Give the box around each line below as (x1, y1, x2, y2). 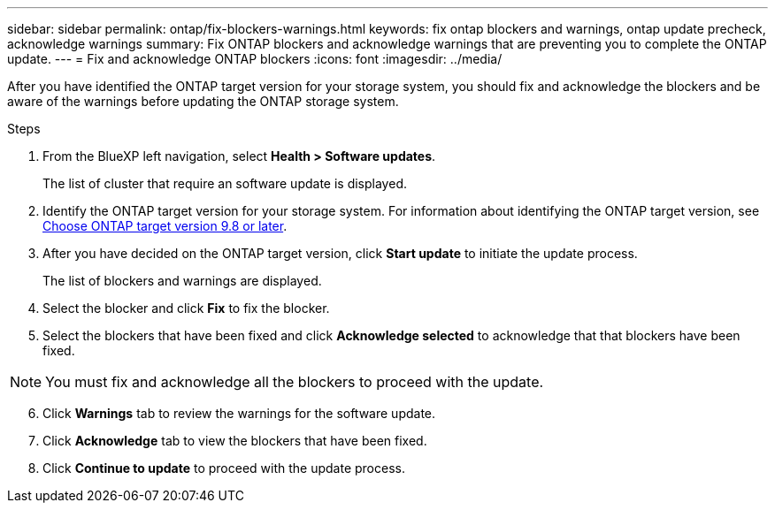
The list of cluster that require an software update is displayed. (42, 176, 407, 191)
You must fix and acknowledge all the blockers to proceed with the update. (45, 373, 544, 391)
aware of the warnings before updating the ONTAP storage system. (7, 94, 399, 109)
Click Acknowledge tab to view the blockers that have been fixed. (42, 433, 427, 448)
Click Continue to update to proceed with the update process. (42, 461, 405, 476)
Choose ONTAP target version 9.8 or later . (42, 218, 288, 233)
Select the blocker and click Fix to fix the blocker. (42, 301, 330, 316)
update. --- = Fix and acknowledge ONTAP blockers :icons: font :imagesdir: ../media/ (7, 51, 503, 66)
